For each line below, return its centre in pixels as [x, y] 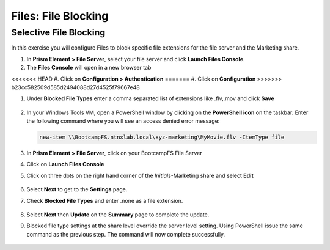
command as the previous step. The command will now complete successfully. [126, 234]
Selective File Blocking [58, 32]
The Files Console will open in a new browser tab [89, 68]
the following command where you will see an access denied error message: [123, 121]
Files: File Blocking [60, 16]
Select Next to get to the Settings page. [77, 189]
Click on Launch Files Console [65, 164]
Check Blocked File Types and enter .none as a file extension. [105, 200]
